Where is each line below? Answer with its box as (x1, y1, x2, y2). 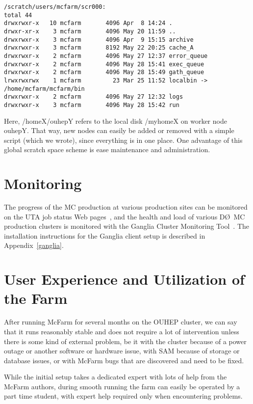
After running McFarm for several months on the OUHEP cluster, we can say (4, 317, 237, 327)
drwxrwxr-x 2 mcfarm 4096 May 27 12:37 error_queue (4, 52, 208, 59)
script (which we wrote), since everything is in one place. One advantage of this (4, 135, 243, 145)
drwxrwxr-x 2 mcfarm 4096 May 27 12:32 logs (4, 93, 183, 101)
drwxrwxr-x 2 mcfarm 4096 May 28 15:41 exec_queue (4, 60, 204, 68)
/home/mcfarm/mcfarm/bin (4, 85, 85, 92)
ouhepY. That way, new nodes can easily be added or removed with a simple (4, 125, 234, 135)
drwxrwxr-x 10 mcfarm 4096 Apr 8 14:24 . (4, 20, 173, 27)
